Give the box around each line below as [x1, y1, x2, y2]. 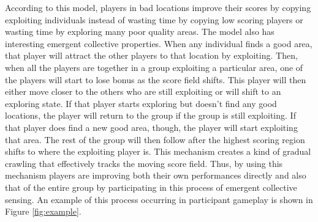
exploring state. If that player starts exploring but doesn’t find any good [5, 97, 277, 109]
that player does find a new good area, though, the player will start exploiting [5, 120, 298, 133]
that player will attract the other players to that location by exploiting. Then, [5, 49, 298, 62]
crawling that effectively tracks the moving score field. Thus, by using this [5, 157, 283, 169]
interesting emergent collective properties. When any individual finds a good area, [5, 37, 312, 50]
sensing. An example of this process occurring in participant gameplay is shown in [5, 193, 313, 205]
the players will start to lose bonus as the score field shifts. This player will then [5, 73, 306, 86]
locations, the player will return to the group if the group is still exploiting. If [5, 109, 296, 122]
